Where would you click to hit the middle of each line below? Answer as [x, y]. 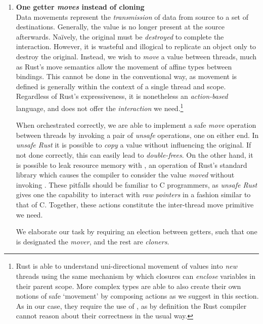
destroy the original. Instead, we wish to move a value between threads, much [136, 56]
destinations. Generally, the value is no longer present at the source [120, 27]
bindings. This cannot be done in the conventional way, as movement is [126, 76]
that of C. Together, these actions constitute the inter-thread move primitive [135, 204]
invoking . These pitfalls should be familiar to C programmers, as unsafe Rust [137, 184]
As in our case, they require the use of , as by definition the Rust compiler [131, 305]
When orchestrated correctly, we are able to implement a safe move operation [136, 125]
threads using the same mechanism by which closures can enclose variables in [136, 276]
